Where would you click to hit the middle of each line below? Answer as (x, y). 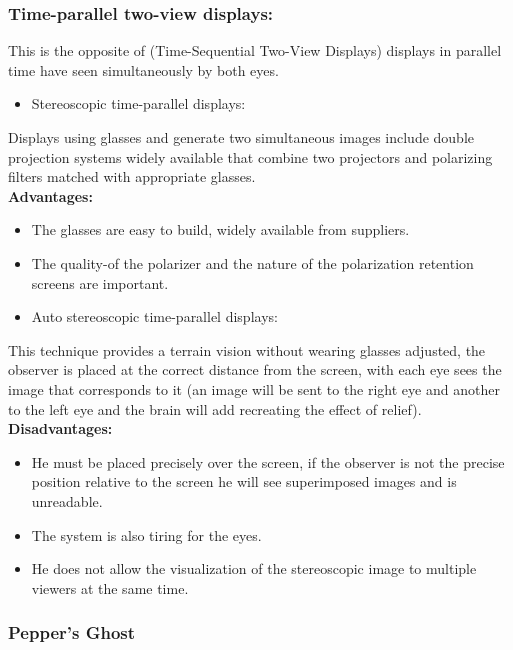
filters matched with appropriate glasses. (132, 176)
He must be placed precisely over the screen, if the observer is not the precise (268, 461)
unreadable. (67, 500)
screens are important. (100, 282)
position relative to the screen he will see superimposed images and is (244, 481)
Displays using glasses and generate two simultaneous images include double (241, 137)
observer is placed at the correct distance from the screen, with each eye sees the (255, 369)
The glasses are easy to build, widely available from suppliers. (220, 229)
